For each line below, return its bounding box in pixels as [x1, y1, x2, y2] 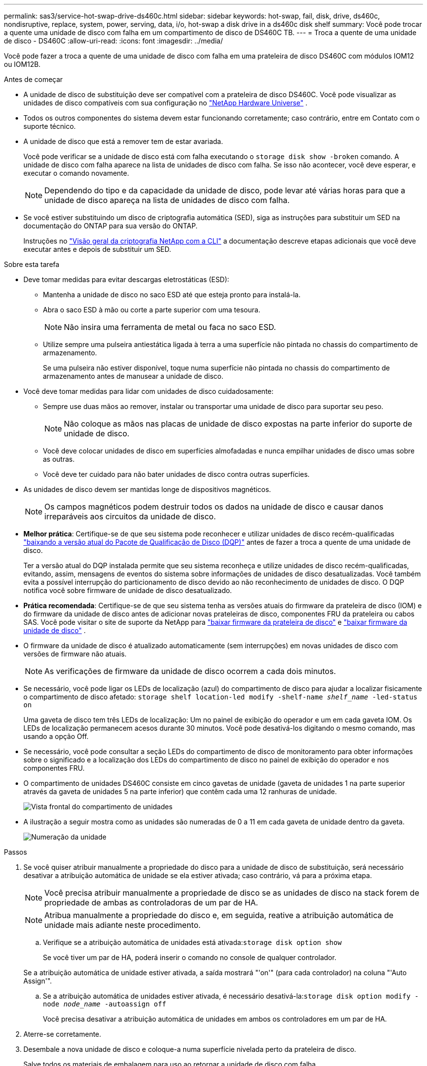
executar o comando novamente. [23, 169, 129, 177]
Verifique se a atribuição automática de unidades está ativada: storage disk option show [43, 938, 342, 946]
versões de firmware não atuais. [23, 650, 127, 658]
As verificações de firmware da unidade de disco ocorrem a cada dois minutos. [44, 666, 336, 676]
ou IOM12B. [4, 60, 41, 68]
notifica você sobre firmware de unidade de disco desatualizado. [23, 586, 232, 594]
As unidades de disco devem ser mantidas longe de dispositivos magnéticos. [23, 485, 271, 493]
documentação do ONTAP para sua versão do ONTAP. [23, 222, 198, 230]
